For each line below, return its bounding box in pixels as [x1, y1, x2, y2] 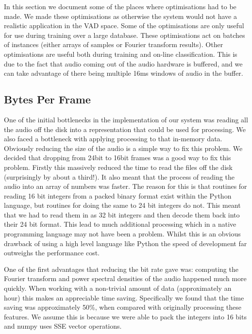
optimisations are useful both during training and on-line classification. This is [4, 49, 237, 59]
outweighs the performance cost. [4, 248, 100, 258]
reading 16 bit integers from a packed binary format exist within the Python [4, 190, 232, 200]
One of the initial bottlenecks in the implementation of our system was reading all [4, 114, 248, 124]
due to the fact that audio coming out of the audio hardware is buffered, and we [4, 58, 243, 68]
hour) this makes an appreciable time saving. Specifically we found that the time [4, 292, 244, 302]
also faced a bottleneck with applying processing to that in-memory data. [4, 134, 222, 144]
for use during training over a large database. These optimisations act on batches [4, 30, 245, 40]
